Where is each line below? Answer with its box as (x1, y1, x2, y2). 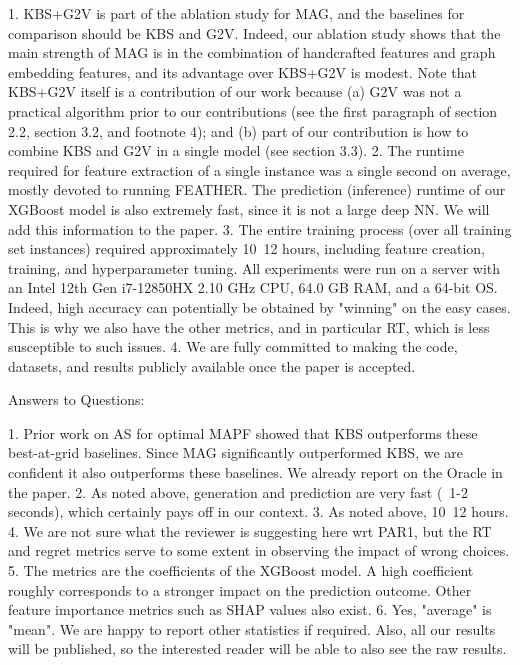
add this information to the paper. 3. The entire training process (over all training (8, 218, 512, 239)
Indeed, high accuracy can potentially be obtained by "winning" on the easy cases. (8, 296, 511, 317)
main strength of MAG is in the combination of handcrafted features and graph (8, 42, 496, 63)
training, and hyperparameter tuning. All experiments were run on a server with (8, 257, 501, 278)
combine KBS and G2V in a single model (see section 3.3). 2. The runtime (8, 140, 464, 161)
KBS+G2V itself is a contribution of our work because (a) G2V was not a (8, 81, 462, 102)
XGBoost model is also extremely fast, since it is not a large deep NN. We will (8, 198, 490, 219)
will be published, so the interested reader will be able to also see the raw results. (8, 638, 507, 659)
